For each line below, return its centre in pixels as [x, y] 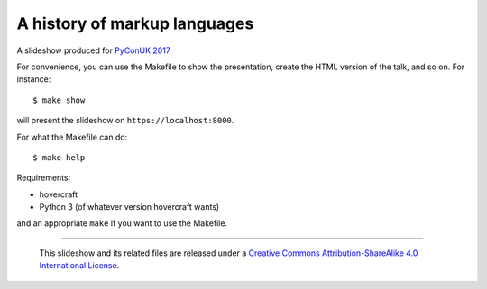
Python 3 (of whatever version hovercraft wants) [129, 207]
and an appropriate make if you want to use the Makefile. [122, 223]
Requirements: [44, 178]
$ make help [59, 157]
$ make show [59, 100]
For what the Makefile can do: [72, 137]
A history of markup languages [135, 23]
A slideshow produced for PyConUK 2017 [94, 50]
